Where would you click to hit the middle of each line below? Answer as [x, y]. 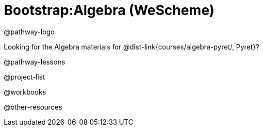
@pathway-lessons [35, 62]
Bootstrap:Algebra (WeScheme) [109, 10]
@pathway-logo [29, 32]
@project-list [25, 77]
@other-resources [33, 107]
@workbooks [25, 92]
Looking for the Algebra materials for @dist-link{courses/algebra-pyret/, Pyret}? [132, 47]
